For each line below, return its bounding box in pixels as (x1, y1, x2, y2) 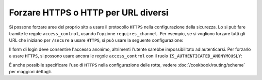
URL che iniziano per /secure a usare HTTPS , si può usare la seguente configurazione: (9, 38, 184, 43)
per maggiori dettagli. (9, 68, 52, 74)
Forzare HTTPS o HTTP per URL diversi (9, 7, 169, 18)
